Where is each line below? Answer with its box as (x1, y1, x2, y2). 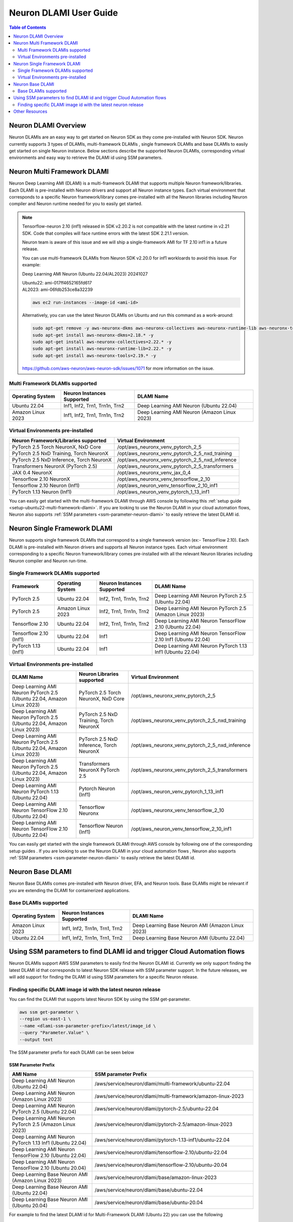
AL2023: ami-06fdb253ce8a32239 (22, 286, 93, 293)
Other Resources (13, 109, 47, 114)
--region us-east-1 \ (19, 1016, 71, 1022)
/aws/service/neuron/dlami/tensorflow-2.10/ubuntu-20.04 (94, 1161, 228, 1168)
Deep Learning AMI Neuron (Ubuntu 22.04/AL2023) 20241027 (22, 271, 148, 277)
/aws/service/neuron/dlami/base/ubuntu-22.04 (94, 1187, 203, 1194)
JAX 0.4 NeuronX (12, 469, 52, 476)
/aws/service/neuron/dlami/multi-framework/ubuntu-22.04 (94, 1080, 230, 1087)
